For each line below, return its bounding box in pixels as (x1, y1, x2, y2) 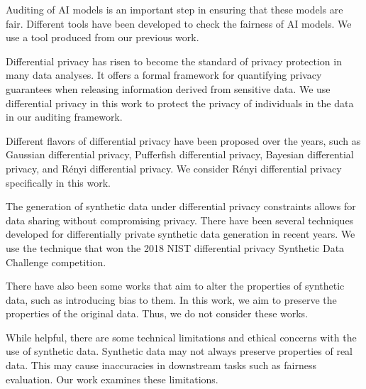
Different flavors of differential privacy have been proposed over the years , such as (6, 133, 361, 148)
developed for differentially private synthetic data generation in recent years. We (6, 226, 355, 241)
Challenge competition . (6, 254, 106, 269)
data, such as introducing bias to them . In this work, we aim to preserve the (6, 292, 337, 307)
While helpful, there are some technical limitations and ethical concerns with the (6, 329, 357, 344)
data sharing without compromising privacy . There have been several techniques (6, 212, 354, 227)
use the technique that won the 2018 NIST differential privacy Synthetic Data (6, 240, 345, 255)
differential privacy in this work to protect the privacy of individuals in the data (6, 95, 354, 110)
